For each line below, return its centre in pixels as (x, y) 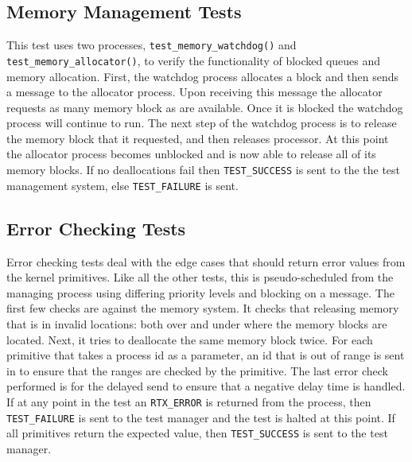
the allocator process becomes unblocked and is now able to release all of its (191, 154)
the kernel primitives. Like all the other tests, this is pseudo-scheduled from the (200, 277)
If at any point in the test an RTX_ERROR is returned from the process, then (189, 401)
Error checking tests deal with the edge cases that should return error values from (206, 261)
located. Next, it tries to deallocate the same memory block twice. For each (190, 339)
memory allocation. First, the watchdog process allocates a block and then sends (203, 76)
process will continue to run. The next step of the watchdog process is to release (202, 123)
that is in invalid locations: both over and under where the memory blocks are (197, 323)
